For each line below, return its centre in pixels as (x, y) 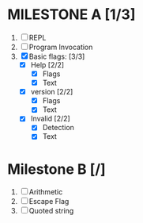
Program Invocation (61, 47)
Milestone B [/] (56, 169)
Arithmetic (46, 192)
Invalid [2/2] (50, 119)
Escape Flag (49, 202)
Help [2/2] (47, 64)
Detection (58, 128)
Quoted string (51, 211)
